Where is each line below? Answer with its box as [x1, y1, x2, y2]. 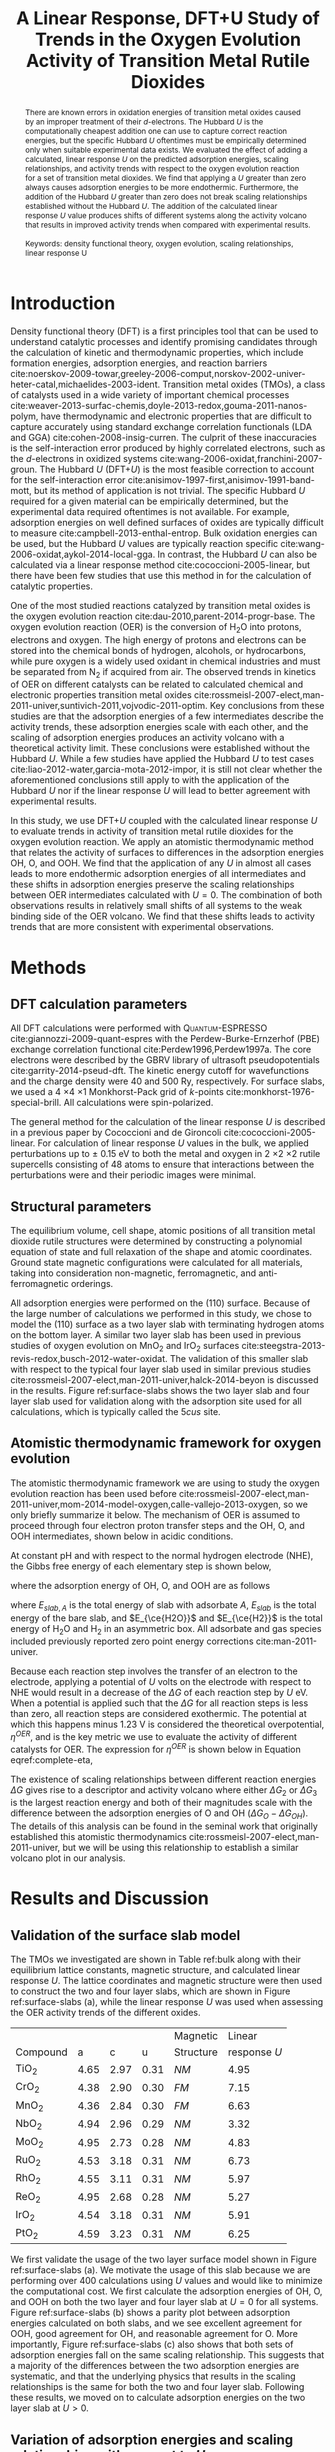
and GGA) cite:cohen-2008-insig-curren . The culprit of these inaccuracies [10, 431, 317, 443]
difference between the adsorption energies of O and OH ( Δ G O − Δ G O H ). [10, 1807, 309, 1822]
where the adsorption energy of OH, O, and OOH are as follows [10, 1579, 271, 1591]
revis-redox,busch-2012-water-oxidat [10, 1352, 166, 1364]
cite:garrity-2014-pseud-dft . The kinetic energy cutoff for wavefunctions [10, 1065, 310, 1077]
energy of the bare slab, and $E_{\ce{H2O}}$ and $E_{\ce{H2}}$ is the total [10, 1612, 323, 1624]
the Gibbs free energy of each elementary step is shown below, [10, 1560, 272, 1572]
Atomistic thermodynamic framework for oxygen [10, 1435, 322, 1452]
